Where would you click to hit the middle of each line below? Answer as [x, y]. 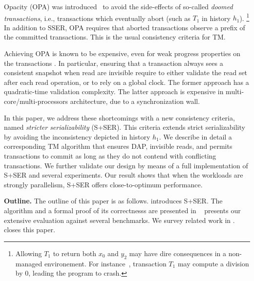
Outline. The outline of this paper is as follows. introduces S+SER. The [113, 201]
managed [29, 263]
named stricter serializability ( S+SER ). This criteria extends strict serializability [125, 127]
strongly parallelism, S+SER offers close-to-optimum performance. [103, 184]
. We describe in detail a [195, 136]
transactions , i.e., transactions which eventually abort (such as [97, 18]
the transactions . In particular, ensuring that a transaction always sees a [114, 63]
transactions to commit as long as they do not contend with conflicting [110, 155]
